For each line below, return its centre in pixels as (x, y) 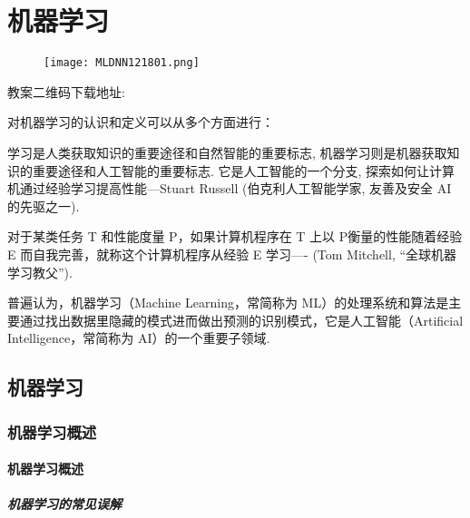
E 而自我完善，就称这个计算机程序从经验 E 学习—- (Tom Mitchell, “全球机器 (232, 254)
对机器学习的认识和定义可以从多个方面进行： (141, 122)
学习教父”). (40, 272)
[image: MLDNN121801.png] (122, 63)
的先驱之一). (44, 205)
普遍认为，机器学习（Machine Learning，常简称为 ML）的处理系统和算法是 (228, 303)
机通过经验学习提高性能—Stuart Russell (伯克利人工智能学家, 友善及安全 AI (230, 188)
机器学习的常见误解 (64, 504)
